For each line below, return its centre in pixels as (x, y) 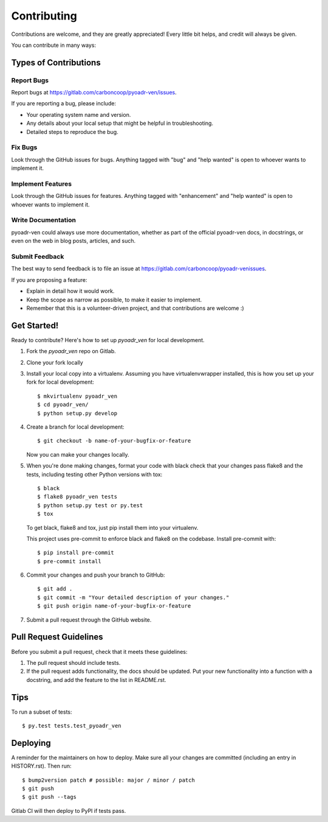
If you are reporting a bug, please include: (64, 104)
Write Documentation (43, 220)
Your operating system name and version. (79, 114)
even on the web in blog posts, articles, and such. (73, 241)
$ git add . (55, 589)
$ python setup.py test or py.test (90, 505)
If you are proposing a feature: (49, 279)
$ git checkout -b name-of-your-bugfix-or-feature (114, 441)
